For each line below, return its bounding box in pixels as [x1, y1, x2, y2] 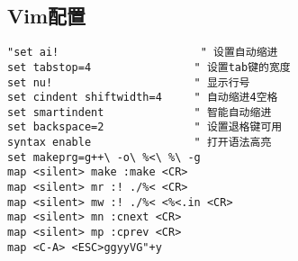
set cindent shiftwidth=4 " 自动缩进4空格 [7, 91, 278, 104]
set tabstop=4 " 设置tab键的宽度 [7, 60, 291, 74]
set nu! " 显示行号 [7, 76, 250, 89]
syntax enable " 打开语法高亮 [7, 136, 272, 149]
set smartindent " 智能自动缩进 [7, 105, 272, 119]
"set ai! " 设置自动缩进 [7, 46, 278, 59]
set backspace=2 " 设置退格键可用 [7, 121, 283, 134]
